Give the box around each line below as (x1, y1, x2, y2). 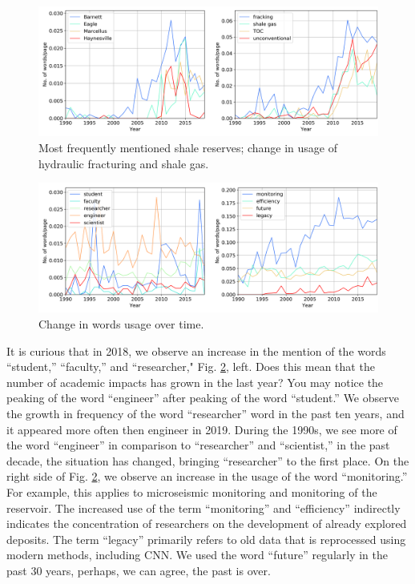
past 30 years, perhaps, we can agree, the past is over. (6, 562, 271, 578)
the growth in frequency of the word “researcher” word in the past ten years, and (6, 405, 405, 421)
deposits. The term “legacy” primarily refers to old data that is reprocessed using (6, 530, 406, 547)
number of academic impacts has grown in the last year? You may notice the (6, 373, 384, 390)
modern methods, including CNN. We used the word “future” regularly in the (6, 546, 388, 563)
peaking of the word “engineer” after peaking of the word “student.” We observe (6, 389, 399, 406)
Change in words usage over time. (38, 316, 204, 332)
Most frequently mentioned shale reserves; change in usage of (38, 139, 338, 155)
